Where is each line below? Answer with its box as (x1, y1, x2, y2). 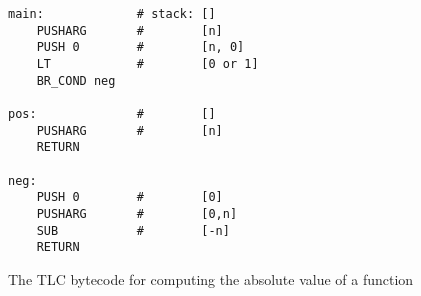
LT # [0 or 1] (36, 56, 259, 71)
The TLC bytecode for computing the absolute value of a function (8, 268, 414, 289)
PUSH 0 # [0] (36, 190, 223, 205)
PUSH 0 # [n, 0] (36, 40, 245, 55)
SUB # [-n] (36, 223, 230, 238)
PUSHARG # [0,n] (36, 206, 238, 221)
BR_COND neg (36, 73, 116, 88)
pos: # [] (8, 106, 216, 121)
